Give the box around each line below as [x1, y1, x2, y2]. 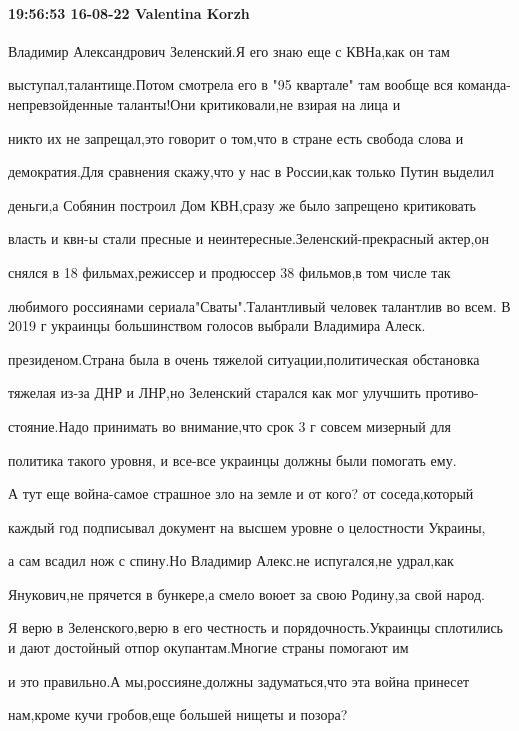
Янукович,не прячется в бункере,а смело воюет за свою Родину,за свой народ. [8, 583, 485, 604]
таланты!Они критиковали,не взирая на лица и [117, 93, 401, 114]
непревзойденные [8, 93, 113, 114]
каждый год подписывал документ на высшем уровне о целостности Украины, [8, 516, 486, 537]
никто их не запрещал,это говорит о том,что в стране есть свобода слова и [8, 127, 464, 148]
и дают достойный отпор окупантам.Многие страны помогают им [8, 637, 409, 658]
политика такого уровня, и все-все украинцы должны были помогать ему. [8, 449, 457, 470]
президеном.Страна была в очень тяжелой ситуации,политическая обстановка [8, 348, 480, 369]
